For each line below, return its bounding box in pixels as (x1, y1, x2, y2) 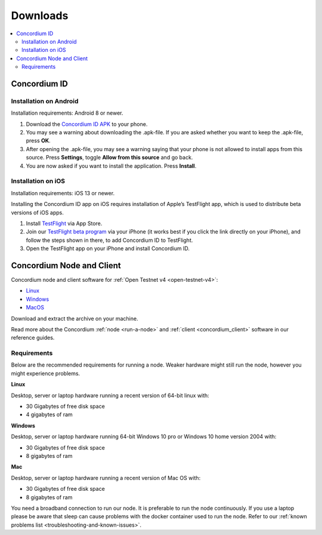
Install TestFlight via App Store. (26, 220, 103, 227)
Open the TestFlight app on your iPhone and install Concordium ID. (26, 245, 190, 252)
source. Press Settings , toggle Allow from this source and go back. (26, 154, 193, 161)
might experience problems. (11, 370, 80, 377)
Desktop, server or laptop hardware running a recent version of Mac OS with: (11, 474, 201, 481)
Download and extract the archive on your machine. (11, 315, 138, 322)
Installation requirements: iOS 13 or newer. (11, 189, 115, 196)
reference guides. (11, 334, 55, 342)
